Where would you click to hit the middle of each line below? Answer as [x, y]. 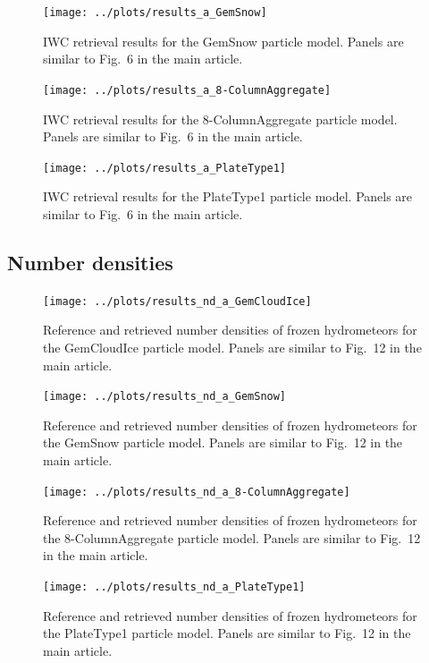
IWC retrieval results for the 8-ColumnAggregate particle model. [220, 119]
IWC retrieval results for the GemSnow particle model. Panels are [223, 41]
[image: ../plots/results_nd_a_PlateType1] [174, 587]
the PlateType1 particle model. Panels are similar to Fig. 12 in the [227, 633]
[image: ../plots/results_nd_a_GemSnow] [165, 397]
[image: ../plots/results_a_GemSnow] [155, 13]
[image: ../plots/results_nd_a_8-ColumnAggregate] [197, 492]
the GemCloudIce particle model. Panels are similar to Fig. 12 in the [232, 347]
